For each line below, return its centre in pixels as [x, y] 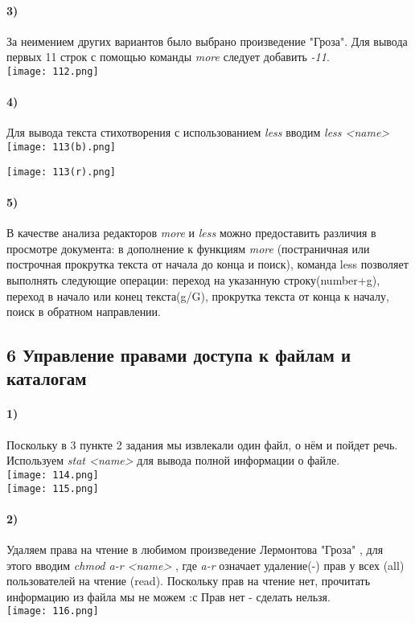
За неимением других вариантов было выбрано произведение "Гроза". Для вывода [207, 41]
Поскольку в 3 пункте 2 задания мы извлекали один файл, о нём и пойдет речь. [202, 444]
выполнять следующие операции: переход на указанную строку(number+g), [193, 279]
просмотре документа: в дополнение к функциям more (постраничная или [188, 248]
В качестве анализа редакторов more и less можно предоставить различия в [191, 233]
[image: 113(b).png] [62, 148]
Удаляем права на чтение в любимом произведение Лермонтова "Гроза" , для [195, 549]
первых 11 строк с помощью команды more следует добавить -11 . [168, 57]
